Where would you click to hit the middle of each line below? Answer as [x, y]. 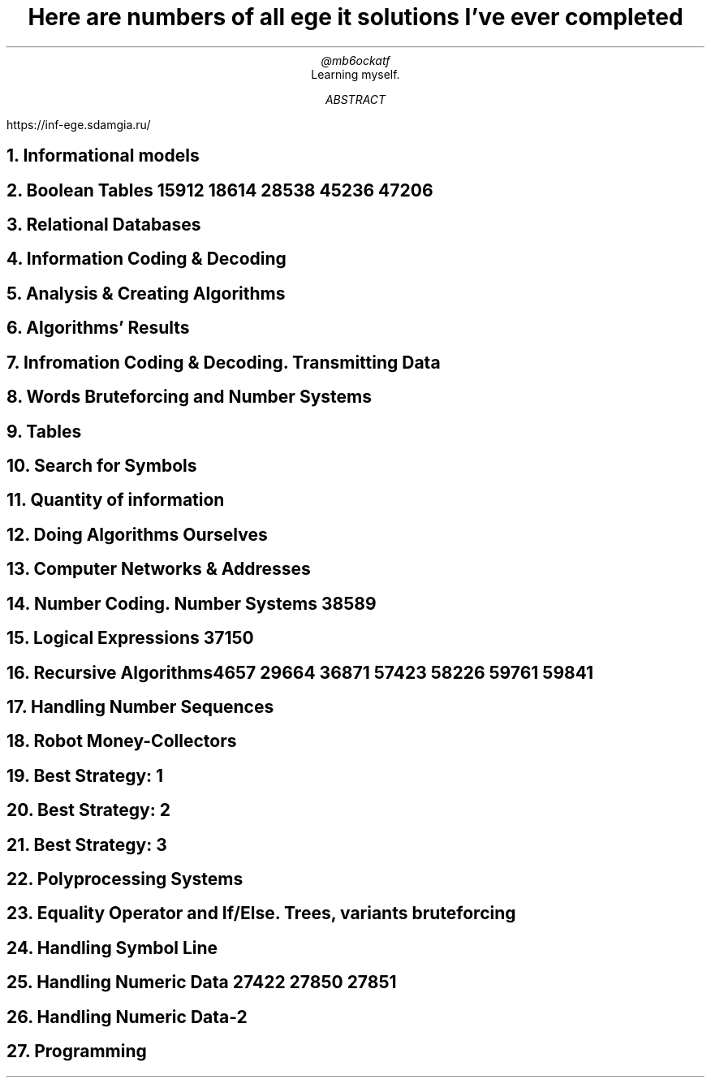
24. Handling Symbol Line [112, 948]
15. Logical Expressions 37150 [130, 638]
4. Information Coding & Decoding [147, 259]
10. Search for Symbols [102, 465]
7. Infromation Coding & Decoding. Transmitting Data [224, 362]
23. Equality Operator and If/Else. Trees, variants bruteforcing [261, 913]
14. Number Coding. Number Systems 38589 [192, 603]
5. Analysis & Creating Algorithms [146, 293]
